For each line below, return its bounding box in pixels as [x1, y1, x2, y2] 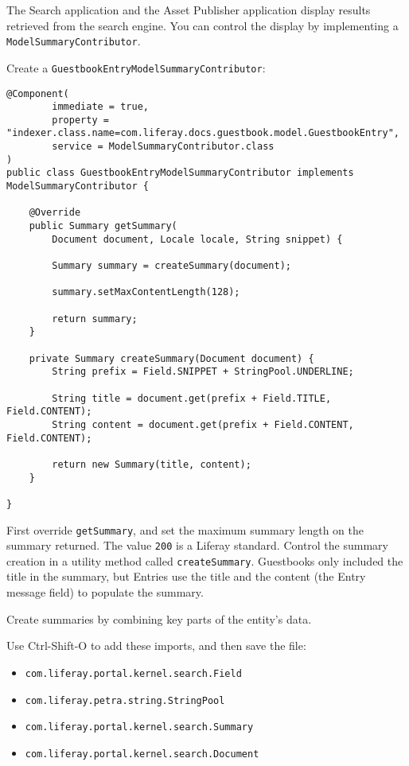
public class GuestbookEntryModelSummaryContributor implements [6, 167, 354, 179]
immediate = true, [52, 101, 149, 113]
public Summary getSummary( [29, 220, 177, 232]
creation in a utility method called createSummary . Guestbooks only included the [6, 552, 403, 569]
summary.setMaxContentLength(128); [52, 286, 240, 298]
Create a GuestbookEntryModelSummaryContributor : [6, 59, 266, 76]
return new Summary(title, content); [52, 458, 251, 470]
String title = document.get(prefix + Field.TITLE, [52, 392, 332, 404]
